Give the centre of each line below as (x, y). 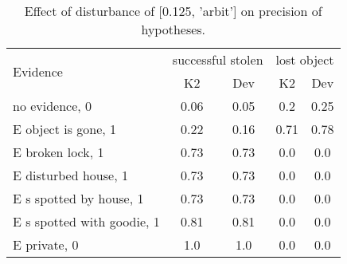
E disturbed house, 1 (70, 175)
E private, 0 (46, 244)
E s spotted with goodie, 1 (86, 221)
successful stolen (218, 59)
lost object (305, 59)
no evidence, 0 (53, 106)
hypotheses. (173, 29)
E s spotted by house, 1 (78, 198)
